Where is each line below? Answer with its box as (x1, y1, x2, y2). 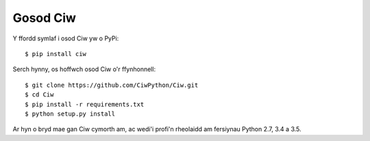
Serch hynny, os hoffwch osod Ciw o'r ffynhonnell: (12, 65, 156, 73)
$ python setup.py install (25, 110, 116, 118)
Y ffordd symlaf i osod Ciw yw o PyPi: (12, 34, 119, 42)
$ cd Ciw (25, 91, 54, 99)
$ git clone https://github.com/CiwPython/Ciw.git (25, 81, 199, 89)
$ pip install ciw (25, 50, 87, 57)
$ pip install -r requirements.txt (25, 100, 145, 108)
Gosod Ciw (12, 10, 77, 25)
